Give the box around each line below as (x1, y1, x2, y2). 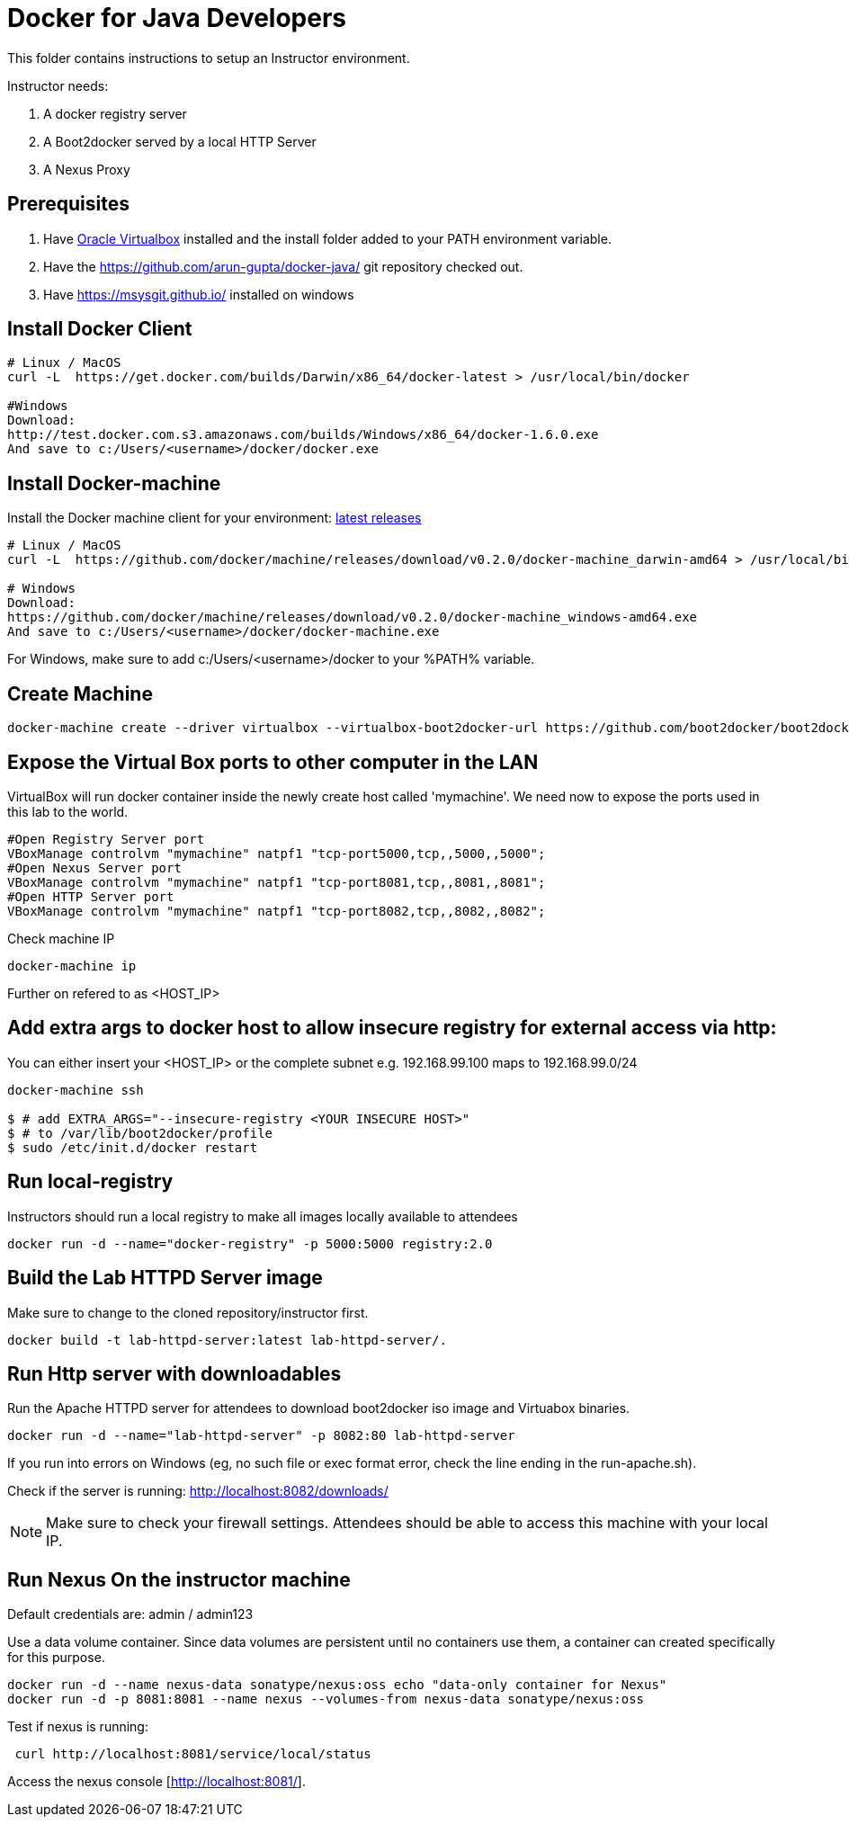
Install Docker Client (7, 317, 192, 341)
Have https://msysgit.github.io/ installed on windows (43, 286, 354, 302)
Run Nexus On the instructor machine (7, 1568, 351, 1591)
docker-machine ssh (7, 1082, 144, 1097)
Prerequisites (7, 192, 130, 216)
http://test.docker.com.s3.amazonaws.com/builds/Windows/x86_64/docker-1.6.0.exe (7, 427, 599, 443)
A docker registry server (43, 105, 187, 121)
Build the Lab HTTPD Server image (7, 1266, 323, 1290)
